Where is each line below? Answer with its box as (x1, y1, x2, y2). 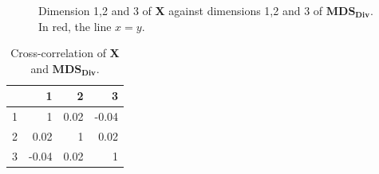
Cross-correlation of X (10, 44, 120, 61)
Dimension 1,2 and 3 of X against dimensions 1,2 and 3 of (38, 2, 323, 18)
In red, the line (38, 17, 112, 34)
